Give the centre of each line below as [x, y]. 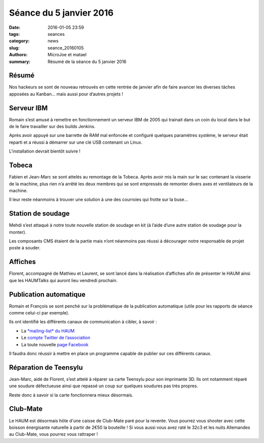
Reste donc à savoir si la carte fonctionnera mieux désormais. [71, 395]
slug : [14, 48]
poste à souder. [25, 248]
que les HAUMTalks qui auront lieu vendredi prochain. [63, 280]
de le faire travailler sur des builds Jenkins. [52, 127]
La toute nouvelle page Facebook [55, 344]
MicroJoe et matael [67, 55]
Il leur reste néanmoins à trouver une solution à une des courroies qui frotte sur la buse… [99, 199]
